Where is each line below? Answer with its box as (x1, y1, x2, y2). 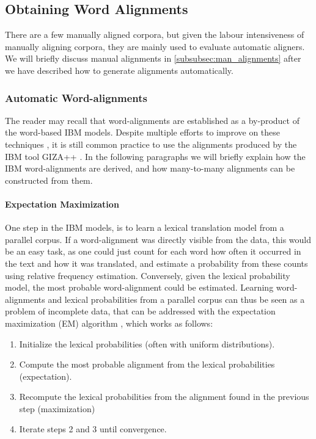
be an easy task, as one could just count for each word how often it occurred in (5, 245, 301, 258)
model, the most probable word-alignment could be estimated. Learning (5, 281, 274, 294)
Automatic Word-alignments (5, 90, 148, 105)
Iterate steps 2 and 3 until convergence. (19, 423, 167, 435)
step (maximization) (19, 402, 95, 415)
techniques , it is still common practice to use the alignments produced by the (5, 137, 297, 150)
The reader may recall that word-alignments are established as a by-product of (5, 114, 299, 126)
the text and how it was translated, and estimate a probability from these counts (5, 256, 308, 269)
